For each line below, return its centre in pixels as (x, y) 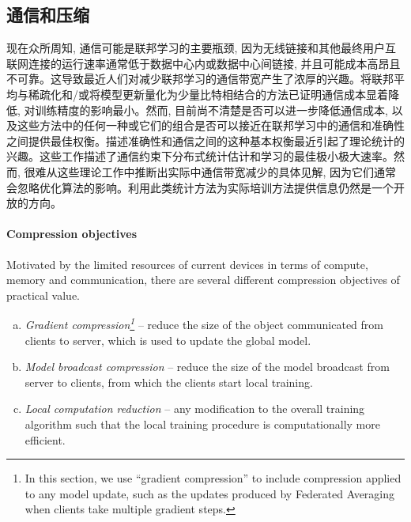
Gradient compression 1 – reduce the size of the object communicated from (204, 323)
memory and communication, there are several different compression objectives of (203, 280)
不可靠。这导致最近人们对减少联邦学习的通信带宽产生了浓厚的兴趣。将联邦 (200, 79)
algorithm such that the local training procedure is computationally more (202, 424)
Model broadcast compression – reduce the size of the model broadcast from (207, 367)
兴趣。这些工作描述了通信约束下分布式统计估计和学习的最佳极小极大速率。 (200, 156)
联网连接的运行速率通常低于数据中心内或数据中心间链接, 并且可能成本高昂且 (204, 63)
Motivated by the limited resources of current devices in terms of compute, (187, 264)
